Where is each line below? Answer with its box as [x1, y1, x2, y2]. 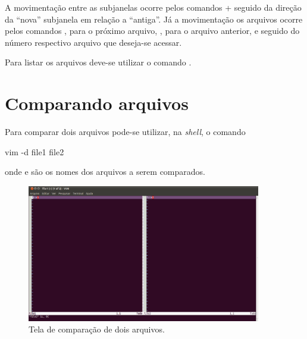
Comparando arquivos [5, 91, 189, 115]
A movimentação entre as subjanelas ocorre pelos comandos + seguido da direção [5, 1, 302, 13]
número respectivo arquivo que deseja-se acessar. [5, 36, 182, 48]
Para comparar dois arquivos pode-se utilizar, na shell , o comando [5, 125, 246, 138]
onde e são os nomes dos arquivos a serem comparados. [5, 165, 205, 178]
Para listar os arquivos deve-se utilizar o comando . [5, 56, 192, 68]
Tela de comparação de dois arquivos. [29, 323, 165, 335]
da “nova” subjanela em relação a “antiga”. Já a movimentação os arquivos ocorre [5, 12, 303, 25]
